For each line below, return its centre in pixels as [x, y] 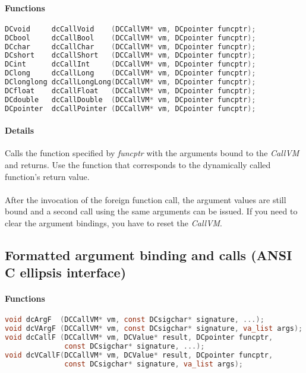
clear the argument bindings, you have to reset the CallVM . [113, 222]
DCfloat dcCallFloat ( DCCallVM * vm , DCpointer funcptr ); [130, 91]
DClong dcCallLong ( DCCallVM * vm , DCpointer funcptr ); [130, 73]
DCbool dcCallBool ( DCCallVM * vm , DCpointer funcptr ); [130, 38]
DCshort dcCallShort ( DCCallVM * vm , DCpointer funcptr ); [130, 56]
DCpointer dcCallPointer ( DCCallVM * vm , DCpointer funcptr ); [130, 108]
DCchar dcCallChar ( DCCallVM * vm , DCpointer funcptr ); [130, 47]
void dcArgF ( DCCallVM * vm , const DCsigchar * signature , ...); [135, 320]
